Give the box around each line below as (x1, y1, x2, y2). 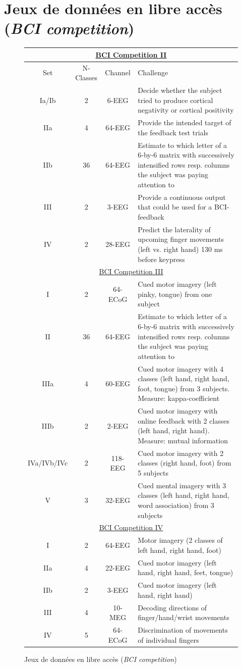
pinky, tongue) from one (138, 288, 212, 299)
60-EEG (105, 378, 130, 388)
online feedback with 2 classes (138, 415, 230, 426)
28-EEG (105, 239, 130, 249)
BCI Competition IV (99, 522, 163, 533)
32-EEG (105, 495, 130, 505)
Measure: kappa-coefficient (138, 393, 220, 403)
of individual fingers (138, 634, 199, 645)
